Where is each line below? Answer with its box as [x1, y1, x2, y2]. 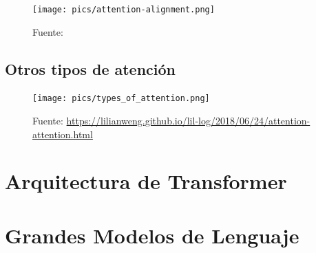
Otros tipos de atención [5, 58, 176, 79]
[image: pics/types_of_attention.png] [32, 93, 210, 104]
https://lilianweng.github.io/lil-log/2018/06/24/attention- [66, 113, 310, 128]
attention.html [32, 126, 93, 141]
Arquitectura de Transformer [5, 167, 287, 195]
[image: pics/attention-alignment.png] [32, 5, 215, 14]
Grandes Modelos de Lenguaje [5, 221, 299, 249]
